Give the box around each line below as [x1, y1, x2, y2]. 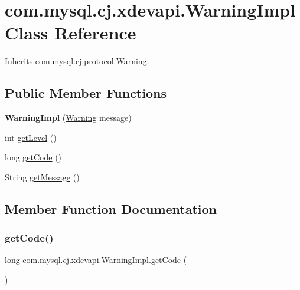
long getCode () [5, 151, 62, 163]
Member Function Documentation [5, 199, 217, 218]
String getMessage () [5, 170, 80, 183]
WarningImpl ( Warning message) [5, 111, 132, 124]
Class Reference [5, 21, 136, 45]
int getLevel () [5, 131, 57, 143]
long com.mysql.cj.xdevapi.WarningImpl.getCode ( [5, 253, 187, 266]
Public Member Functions [5, 84, 167, 102]
